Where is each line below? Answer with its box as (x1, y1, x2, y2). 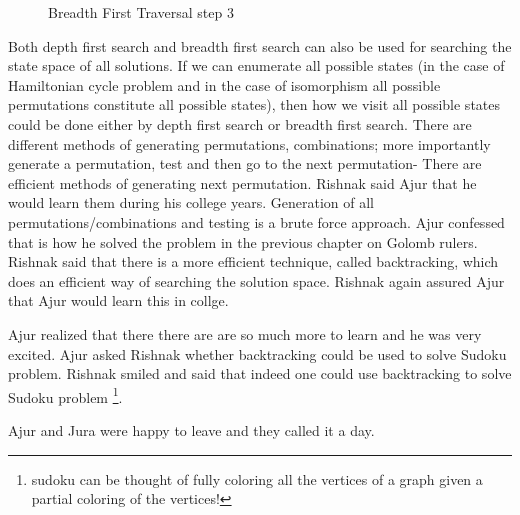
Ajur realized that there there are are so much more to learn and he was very (8, 323, 482, 344)
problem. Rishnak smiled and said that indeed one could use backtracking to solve (8, 363, 512, 384)
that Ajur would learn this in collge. (8, 290, 229, 311)
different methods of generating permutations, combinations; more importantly (8, 133, 491, 154)
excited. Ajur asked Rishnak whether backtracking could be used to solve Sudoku (8, 343, 507, 364)
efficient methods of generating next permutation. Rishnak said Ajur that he (8, 172, 477, 193)
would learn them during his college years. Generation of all (8, 192, 374, 213)
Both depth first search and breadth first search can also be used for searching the (8, 35, 512, 56)
